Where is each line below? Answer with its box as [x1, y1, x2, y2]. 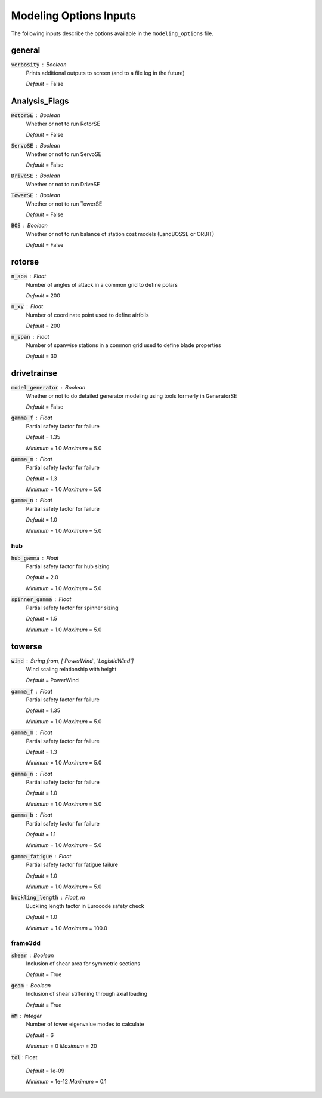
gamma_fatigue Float [11, 852, 72, 860]
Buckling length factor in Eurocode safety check [26, 902, 144, 909]
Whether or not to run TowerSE [26, 200, 103, 207]
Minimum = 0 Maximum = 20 [26, 1042, 98, 1050]
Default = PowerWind [26, 677, 79, 684]
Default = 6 [26, 1031, 54, 1039]
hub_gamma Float [11, 554, 59, 562]
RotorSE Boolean [11, 112, 61, 119]
